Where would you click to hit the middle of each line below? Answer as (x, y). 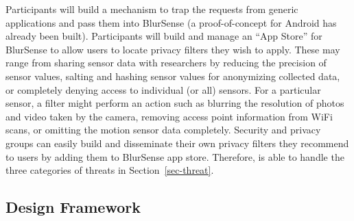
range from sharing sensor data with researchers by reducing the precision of (166, 63)
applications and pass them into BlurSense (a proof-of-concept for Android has (171, 22)
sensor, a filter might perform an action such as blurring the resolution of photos (175, 103)
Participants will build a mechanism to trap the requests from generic (152, 9)
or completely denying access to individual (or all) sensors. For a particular (163, 89)
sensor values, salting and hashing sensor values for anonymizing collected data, (173, 76)
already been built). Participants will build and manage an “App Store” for (164, 36)
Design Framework (73, 207)
